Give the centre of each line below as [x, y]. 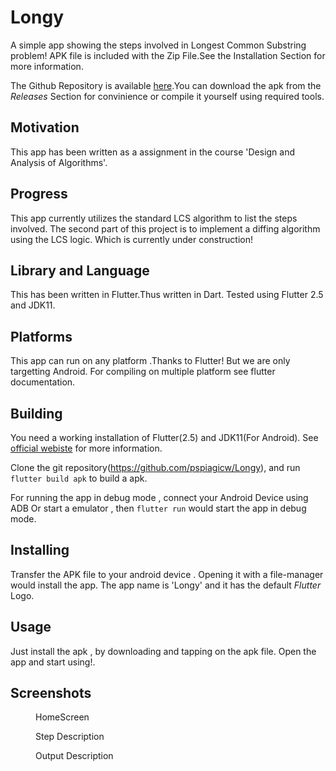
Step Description [70, 737]
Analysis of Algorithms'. [59, 162]
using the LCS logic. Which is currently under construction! [132, 239]
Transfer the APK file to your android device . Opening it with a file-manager [167, 574]
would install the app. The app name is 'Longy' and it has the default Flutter [166, 585]
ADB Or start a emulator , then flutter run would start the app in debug [158, 508]
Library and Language [80, 270]
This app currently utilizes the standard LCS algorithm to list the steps [154, 218]
